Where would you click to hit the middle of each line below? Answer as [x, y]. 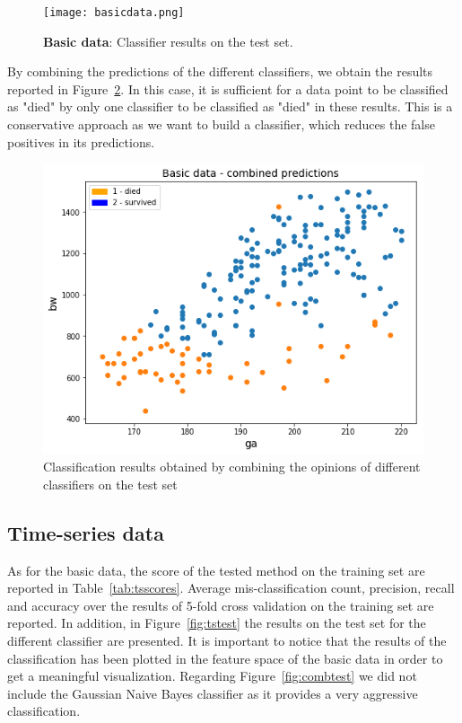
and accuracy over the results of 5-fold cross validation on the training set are [221, 605]
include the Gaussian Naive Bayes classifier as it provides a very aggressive [213, 693]
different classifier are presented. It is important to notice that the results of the [227, 640]
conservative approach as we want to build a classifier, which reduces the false [221, 124]
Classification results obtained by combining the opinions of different [232, 467]
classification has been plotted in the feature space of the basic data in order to [225, 658]
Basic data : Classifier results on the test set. [168, 41]
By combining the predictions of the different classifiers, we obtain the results [220, 71]
